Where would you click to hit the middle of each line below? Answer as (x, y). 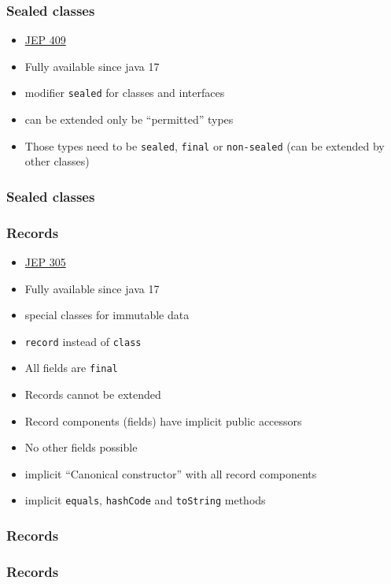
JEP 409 (45, 40)
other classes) (57, 161)
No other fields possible (81, 447)
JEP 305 (45, 261)
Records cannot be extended (93, 394)
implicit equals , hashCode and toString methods (145, 500)
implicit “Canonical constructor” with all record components (171, 473)
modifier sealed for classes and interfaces (125, 93)
